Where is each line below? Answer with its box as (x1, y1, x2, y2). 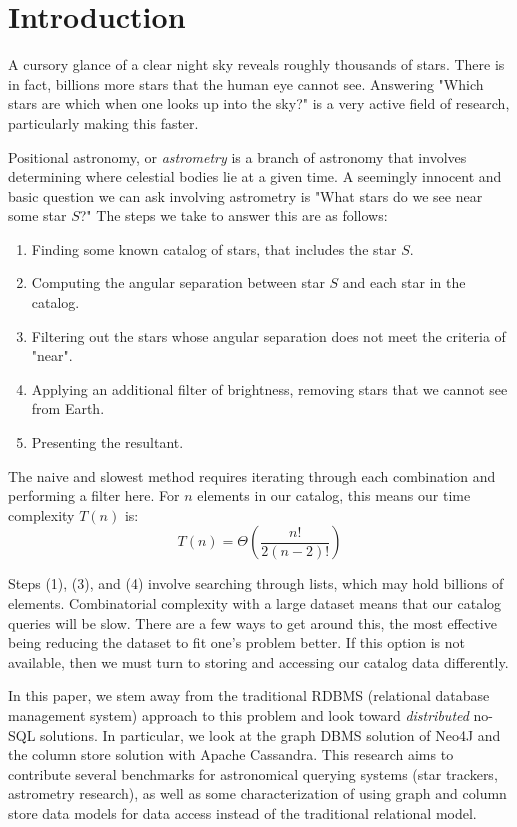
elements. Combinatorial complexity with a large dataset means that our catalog (8, 593, 502, 613)
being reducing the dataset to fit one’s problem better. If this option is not (8, 632, 466, 653)
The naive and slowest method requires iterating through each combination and (8, 465, 496, 486)
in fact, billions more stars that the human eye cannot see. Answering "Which (8, 73, 484, 94)
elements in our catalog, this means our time (197, 485, 471, 506)
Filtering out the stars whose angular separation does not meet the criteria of (31, 325, 506, 346)
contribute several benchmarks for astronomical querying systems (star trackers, (8, 763, 498, 784)
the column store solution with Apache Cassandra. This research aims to (8, 744, 454, 765)
